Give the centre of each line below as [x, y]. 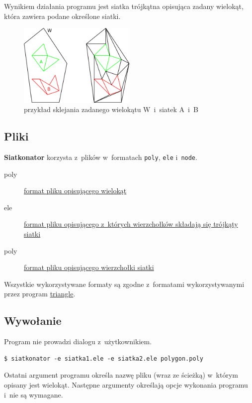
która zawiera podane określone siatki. [62, 16]
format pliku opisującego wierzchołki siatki [89, 267]
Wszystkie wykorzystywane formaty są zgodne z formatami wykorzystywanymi [124, 284]
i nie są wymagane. [34, 394]
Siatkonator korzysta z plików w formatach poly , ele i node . [101, 157]
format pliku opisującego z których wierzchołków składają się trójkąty [131, 224]
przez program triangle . [40, 294]
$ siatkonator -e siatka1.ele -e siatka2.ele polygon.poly [104, 358]
